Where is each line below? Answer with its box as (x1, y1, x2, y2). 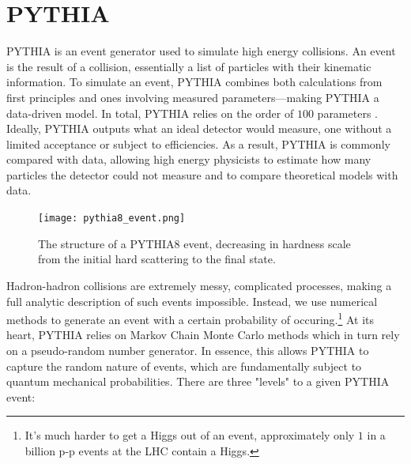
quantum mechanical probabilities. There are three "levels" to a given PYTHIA (6, 373, 390, 390)
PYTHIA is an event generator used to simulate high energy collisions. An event (6, 43, 396, 59)
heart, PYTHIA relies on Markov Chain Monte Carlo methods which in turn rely (6, 326, 400, 343)
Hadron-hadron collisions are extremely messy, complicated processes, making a (6, 277, 392, 293)
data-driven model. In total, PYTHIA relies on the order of (6, 104, 294, 121)
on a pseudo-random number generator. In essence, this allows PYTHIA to (6, 341, 369, 358)
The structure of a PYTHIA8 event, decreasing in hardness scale (38, 235, 351, 251)
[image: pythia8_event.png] (38, 213, 186, 224)
